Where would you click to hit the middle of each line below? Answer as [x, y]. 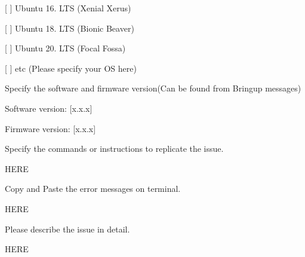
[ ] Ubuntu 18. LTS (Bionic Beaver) [70, 28]
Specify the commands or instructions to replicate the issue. [114, 149]
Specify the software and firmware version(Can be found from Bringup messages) [153, 88]
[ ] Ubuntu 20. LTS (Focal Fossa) [65, 48]
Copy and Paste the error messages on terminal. [93, 189]
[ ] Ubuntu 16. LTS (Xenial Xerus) [68, 8]
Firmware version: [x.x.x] [50, 128]
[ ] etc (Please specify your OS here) [71, 68]
